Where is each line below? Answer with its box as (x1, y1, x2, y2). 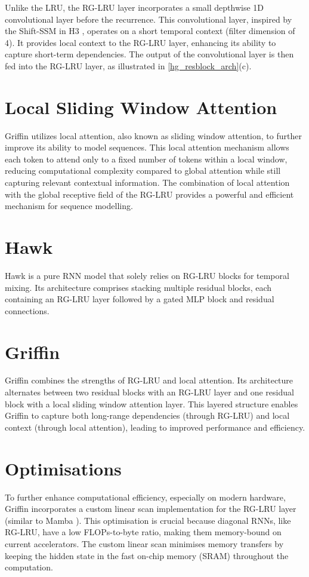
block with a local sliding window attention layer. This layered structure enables (5, 397, 298, 410)
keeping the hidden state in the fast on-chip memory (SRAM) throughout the (5, 549, 289, 561)
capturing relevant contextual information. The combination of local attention (5, 176, 290, 189)
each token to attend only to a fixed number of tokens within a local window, (5, 152, 288, 165)
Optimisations (5, 456, 122, 480)
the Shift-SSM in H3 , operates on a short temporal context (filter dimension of (5, 24, 295, 37)
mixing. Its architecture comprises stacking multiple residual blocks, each (5, 281, 272, 293)
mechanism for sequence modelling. (5, 200, 133, 212)
